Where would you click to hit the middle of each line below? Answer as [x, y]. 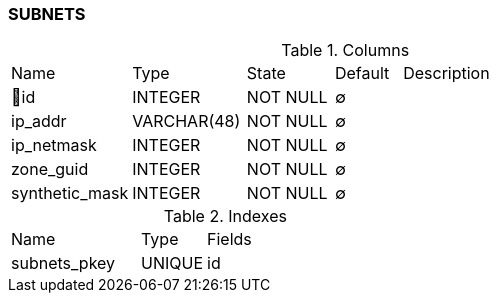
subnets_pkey [63, 263]
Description [446, 73]
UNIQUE [172, 263]
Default [362, 73]
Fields [229, 239]
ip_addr [39, 121]
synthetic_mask [70, 193]
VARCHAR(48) [186, 121]
